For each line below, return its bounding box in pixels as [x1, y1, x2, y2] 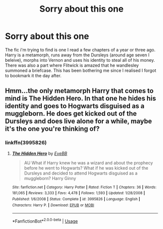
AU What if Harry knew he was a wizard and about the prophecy [24, 159, 153, 166]
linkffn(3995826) [5, 140, 47, 146]
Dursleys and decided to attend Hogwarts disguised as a [24, 170, 138, 176]
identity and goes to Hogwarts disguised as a [5, 102, 145, 110]
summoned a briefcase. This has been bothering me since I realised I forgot [5, 67, 157, 73]
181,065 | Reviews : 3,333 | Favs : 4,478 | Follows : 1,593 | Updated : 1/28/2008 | [12, 191, 146, 195]
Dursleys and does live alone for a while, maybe [5, 117, 152, 125]
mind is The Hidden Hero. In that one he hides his [5, 94, 156, 103]
